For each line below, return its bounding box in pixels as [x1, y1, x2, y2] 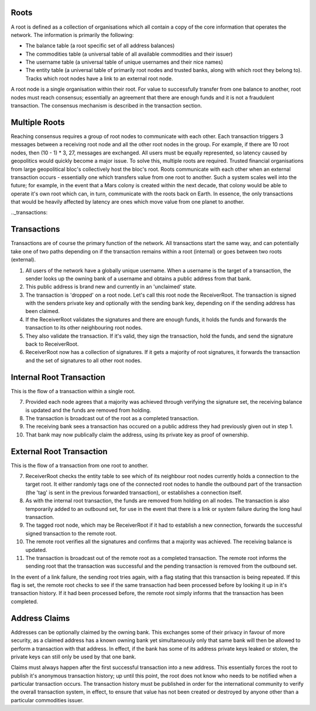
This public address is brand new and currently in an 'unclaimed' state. [25, 283, 197, 290]
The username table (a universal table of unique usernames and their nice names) [25, 59, 224, 66]
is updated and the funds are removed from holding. [25, 407, 152, 414]
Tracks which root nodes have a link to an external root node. [25, 75, 173, 82]
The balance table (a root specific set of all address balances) [25, 42, 175, 49]
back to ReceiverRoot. [25, 341, 79, 348]
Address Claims [11, 613, 70, 623]
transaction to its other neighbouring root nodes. [25, 324, 143, 331]
